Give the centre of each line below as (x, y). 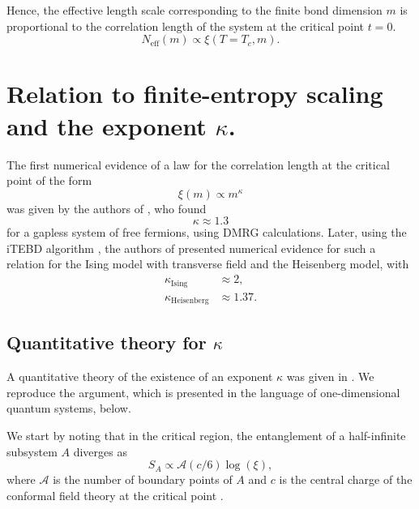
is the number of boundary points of (143, 479)
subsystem (32, 451)
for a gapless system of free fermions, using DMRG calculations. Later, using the (207, 232)
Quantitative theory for (107, 342)
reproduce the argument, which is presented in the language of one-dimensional (203, 392)
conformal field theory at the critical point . (115, 495)
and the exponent (107, 125)
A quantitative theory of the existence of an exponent (140, 376)
